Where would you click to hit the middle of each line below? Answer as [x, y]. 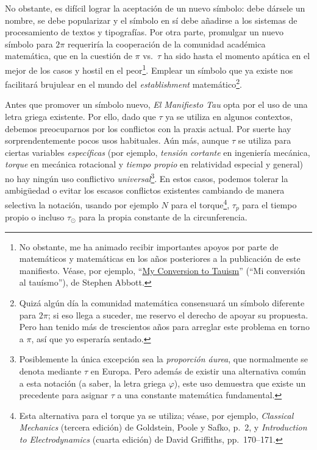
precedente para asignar [64, 395]
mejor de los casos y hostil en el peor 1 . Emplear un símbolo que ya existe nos [149, 69]
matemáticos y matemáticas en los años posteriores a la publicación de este [160, 258]
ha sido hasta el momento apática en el [237, 56]
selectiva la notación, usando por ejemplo [82, 204]
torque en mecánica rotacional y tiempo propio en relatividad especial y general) [154, 164]
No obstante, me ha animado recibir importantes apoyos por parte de [149, 246]
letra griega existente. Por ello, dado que [80, 117]
